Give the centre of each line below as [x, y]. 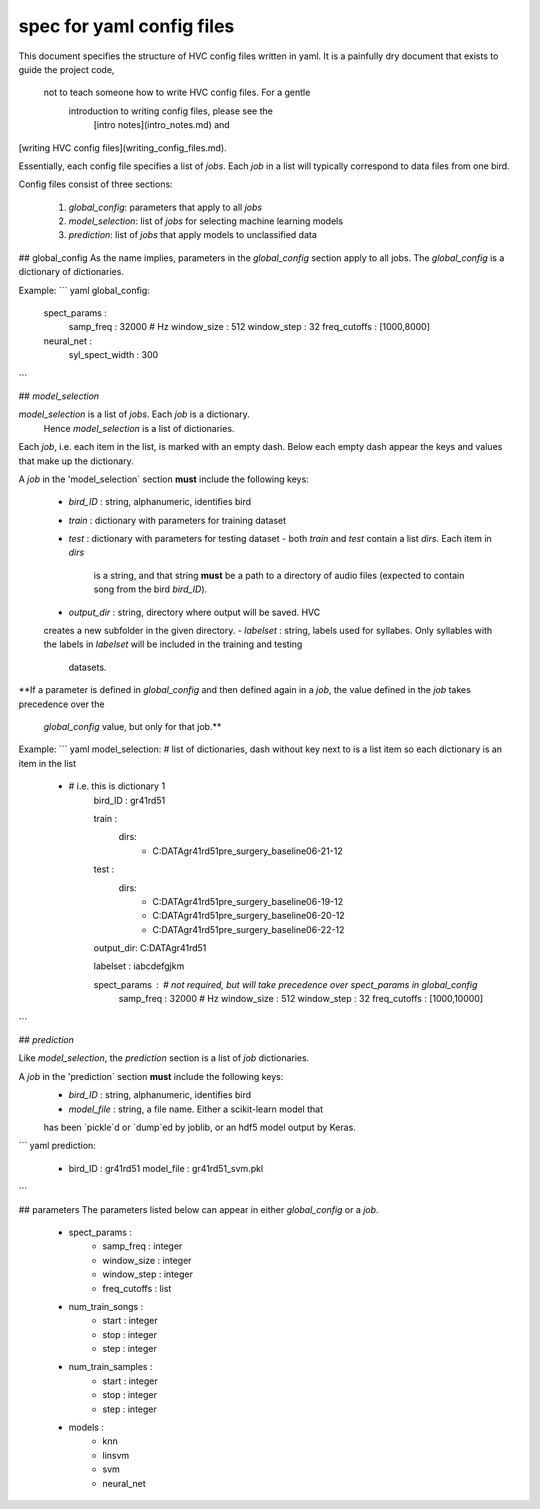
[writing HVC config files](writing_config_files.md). [122, 147]
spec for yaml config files [126, 26]
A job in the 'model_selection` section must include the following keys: [163, 479]
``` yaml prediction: [57, 1146]
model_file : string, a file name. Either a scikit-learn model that [196, 1109]
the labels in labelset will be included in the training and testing [173, 644]
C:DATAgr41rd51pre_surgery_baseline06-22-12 [248, 929]
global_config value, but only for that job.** [132, 726]
